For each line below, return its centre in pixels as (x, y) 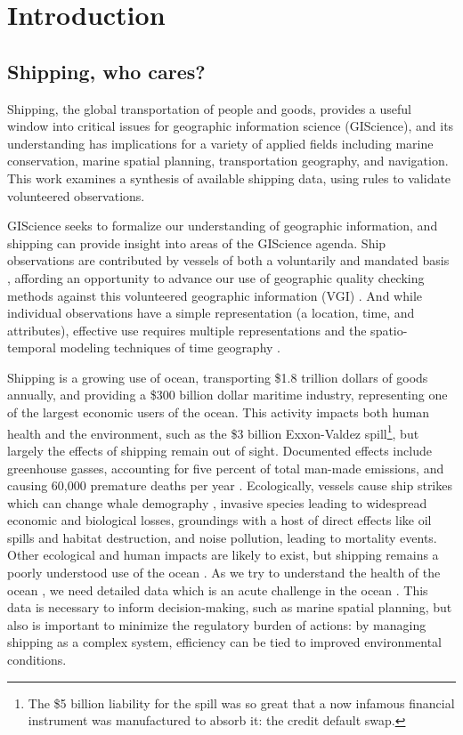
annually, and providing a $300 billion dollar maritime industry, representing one (227, 395)
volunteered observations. (76, 195)
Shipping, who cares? (106, 71)
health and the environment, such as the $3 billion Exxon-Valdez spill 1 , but (213, 432)
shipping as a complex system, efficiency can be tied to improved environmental (225, 642)
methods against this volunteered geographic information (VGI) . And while (215, 295)
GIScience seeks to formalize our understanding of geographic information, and (223, 226)
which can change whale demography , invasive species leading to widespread (217, 502)
